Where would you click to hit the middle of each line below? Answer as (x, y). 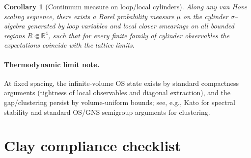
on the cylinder (206, 16)
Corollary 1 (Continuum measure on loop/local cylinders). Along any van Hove (125, 6)
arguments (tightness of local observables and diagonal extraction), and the (117, 92)
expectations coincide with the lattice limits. (69, 45)
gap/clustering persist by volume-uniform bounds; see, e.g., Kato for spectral (120, 102)
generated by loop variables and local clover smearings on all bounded (131, 26)
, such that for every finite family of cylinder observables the (139, 35)
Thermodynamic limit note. (52, 64)
